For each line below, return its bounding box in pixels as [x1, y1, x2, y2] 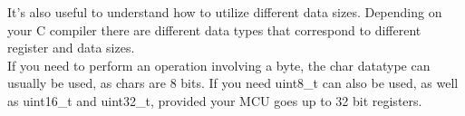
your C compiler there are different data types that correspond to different [7, 20, 421, 39]
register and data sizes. [7, 38, 135, 57]
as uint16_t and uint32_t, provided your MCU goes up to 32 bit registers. [7, 91, 422, 110]
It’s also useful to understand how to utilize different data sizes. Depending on [7, 3, 442, 21]
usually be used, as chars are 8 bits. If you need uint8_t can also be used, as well [7, 73, 459, 92]
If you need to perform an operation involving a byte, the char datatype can [7, 55, 431, 74]
